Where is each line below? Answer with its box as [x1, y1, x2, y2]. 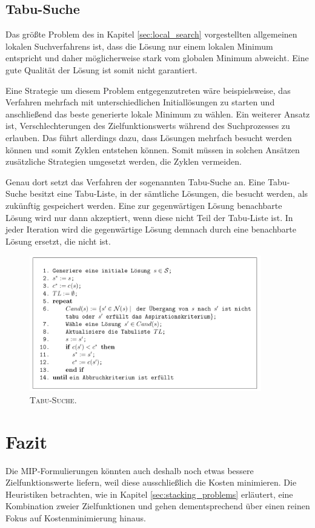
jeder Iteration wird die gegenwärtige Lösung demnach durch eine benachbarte [5, 223, 297, 236]
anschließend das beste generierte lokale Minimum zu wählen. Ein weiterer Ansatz [5, 107, 310, 120]
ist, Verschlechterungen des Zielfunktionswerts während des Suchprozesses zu [5, 119, 290, 132]
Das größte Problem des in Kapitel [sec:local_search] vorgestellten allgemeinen [5, 28, 297, 41]
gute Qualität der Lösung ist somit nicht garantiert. [5, 63, 197, 76]
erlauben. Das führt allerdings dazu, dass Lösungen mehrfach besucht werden [5, 131, 292, 144]
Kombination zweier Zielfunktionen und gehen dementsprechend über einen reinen [5, 500, 310, 512]
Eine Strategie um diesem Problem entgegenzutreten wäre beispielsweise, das [5, 84, 291, 96]
